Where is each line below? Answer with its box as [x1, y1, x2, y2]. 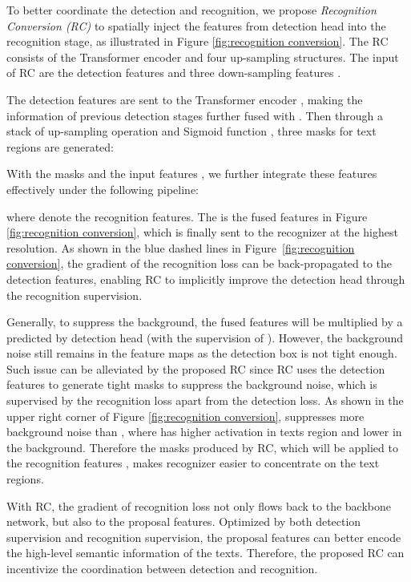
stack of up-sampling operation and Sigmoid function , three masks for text [6, 123, 377, 139]
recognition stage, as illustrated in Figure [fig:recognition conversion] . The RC [6, 33, 389, 50]
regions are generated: [6, 138, 114, 155]
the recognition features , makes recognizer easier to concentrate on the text [6, 455, 380, 471]
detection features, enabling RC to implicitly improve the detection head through [6, 270, 405, 287]
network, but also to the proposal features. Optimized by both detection [6, 513, 361, 530]
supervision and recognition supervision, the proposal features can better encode [6, 528, 401, 545]
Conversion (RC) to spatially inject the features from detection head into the [6, 17, 386, 34]
